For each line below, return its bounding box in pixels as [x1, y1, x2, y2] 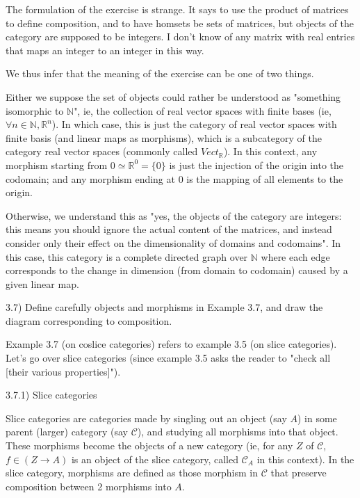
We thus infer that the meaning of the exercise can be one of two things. [6, 66, 314, 81]
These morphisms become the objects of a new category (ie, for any [6, 438, 293, 453]
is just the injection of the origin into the [169, 157, 344, 172]
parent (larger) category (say [6, 424, 129, 439]
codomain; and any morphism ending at [6, 171, 175, 186]
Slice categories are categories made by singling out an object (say [6, 410, 287, 425]
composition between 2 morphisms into [6, 479, 172, 493]
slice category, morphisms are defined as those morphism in [6, 465, 259, 480]
